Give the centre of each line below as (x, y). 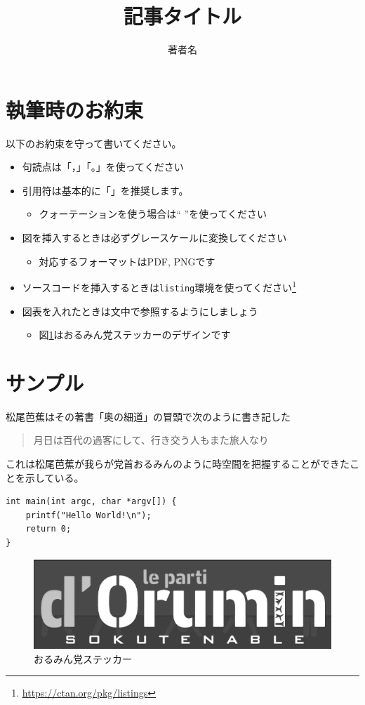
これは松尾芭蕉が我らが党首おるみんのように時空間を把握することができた (178, 464)
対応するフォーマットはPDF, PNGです (127, 261)
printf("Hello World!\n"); (88, 515)
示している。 (54, 477)
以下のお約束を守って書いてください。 (94, 143)
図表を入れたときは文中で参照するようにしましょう (140, 311)
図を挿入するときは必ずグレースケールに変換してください (154, 238)
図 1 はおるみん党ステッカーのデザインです (135, 335)
